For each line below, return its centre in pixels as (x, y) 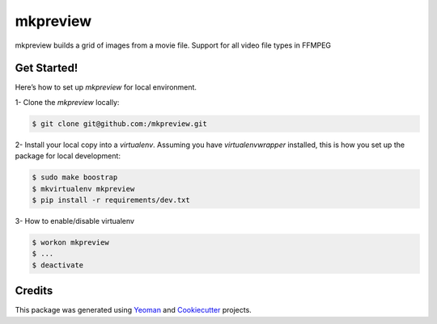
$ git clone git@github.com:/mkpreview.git (120, 124)
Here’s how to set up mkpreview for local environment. (106, 87)
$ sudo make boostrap (75, 177)
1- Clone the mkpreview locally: (67, 102)
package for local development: (68, 156)
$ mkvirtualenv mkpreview (83, 189)
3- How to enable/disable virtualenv (75, 221)
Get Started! (47, 68)
